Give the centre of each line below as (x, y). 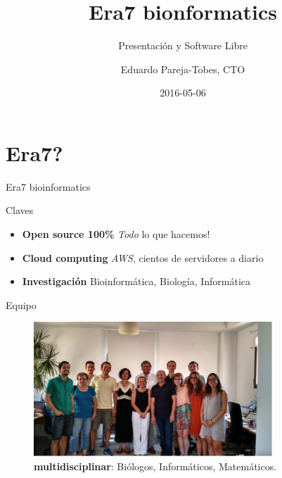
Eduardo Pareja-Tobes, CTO (183, 69)
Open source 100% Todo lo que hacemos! (116, 234)
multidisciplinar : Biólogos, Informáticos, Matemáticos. (155, 466)
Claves (20, 210)
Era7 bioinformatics (48, 186)
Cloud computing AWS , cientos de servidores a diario (143, 257)
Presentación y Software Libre (183, 45)
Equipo (21, 304)
